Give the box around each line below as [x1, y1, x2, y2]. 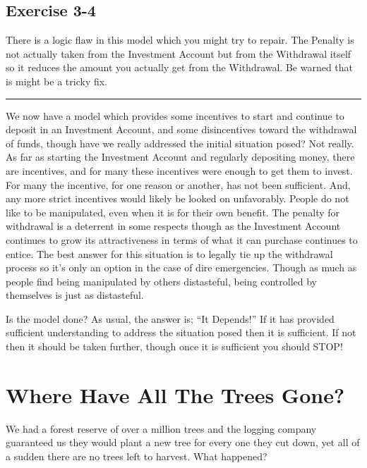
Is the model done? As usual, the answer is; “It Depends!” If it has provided [6, 311, 335, 326]
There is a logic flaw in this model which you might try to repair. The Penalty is [6, 32, 354, 47]
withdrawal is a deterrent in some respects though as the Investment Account [6, 218, 341, 233]
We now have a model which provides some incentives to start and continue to [6, 108, 344, 123]
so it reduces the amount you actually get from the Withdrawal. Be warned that [6, 60, 354, 75]
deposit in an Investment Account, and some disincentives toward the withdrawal [6, 122, 357, 137]
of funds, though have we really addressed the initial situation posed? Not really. [6, 135, 354, 150]
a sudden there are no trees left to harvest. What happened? [6, 448, 267, 463]
